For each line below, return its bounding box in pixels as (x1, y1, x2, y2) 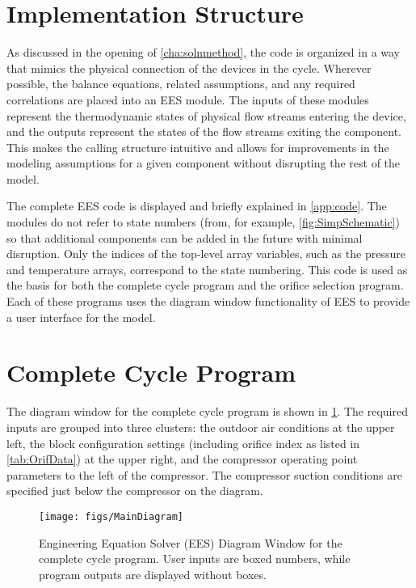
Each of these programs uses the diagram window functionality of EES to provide (6, 293, 410, 310)
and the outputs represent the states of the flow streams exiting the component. (6, 123, 401, 140)
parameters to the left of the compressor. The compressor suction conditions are (6, 466, 402, 483)
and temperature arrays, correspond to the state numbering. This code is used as (6, 260, 408, 277)
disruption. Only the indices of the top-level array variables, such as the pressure (6, 245, 405, 262)
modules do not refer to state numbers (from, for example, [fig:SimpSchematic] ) (6, 214, 400, 231)
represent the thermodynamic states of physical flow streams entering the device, (6, 107, 406, 124)
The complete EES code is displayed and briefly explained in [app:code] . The (6, 197, 387, 214)
